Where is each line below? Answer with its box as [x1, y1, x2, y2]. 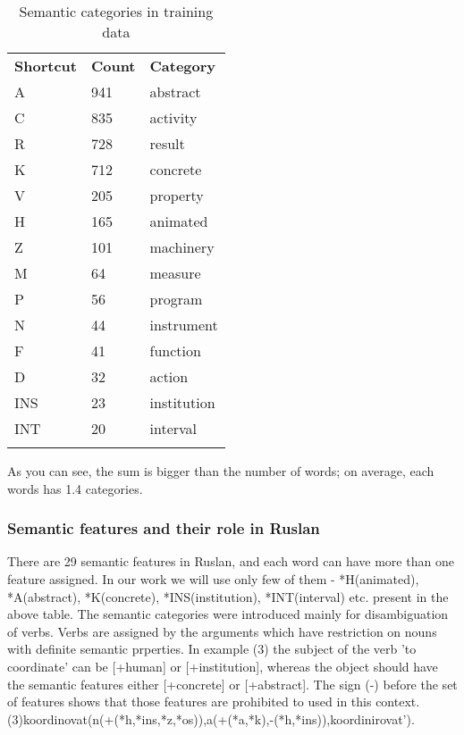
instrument [149, 314, 218, 335]
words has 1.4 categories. [7, 479, 143, 497]
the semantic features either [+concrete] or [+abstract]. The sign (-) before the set [7, 674, 458, 693]
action [149, 366, 189, 387]
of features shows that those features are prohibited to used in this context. [7, 692, 420, 711]
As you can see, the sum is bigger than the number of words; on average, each [7, 462, 434, 480]
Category [149, 55, 216, 76]
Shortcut [14, 55, 77, 76]
